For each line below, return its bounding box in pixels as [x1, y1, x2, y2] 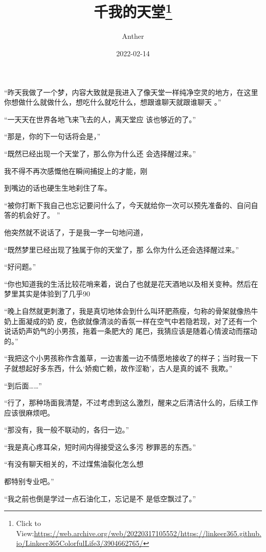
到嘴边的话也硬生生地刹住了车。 [4, 182, 112, 193]
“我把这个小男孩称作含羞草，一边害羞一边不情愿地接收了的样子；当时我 [4, 353, 244, 363]
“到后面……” [4, 380, 42, 390]
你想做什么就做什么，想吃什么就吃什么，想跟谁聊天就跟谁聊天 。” [4, 97, 221, 107]
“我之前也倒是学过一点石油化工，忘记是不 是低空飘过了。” [4, 493, 196, 503]
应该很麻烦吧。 [4, 407, 54, 418]
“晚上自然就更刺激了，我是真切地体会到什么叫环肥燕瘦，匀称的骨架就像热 [4, 305, 251, 316]
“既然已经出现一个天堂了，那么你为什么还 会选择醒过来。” [4, 148, 196, 159]
